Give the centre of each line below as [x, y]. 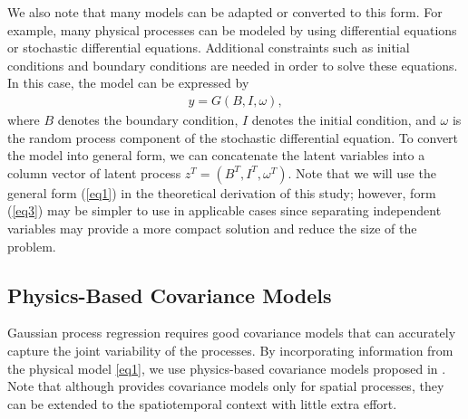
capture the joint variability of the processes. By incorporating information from [230, 350]
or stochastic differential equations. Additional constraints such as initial [209, 48]
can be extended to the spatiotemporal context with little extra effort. [202, 403]
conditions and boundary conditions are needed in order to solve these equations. [233, 65]
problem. [32, 246]
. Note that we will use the [362, 172]
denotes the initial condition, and [344, 119]
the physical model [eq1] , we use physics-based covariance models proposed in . [227, 368]
